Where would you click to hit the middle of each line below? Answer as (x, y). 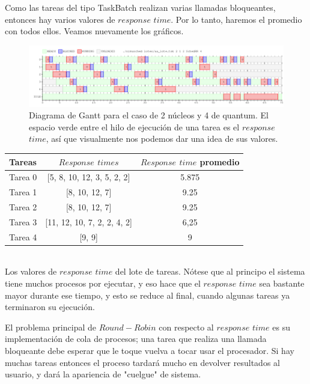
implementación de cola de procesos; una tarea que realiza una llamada (136, 339)
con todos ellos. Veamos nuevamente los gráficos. (94, 31)
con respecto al (186, 327)
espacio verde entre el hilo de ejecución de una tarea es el (134, 126)
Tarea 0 (23, 177)
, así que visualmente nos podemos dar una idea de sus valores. (162, 139)
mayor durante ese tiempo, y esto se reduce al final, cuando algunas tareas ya (147, 295)
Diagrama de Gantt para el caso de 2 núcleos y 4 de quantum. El (149, 115)
